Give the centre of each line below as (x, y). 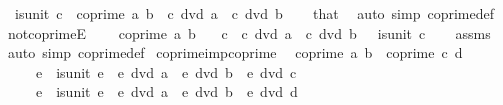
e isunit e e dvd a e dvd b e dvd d (166, 91)
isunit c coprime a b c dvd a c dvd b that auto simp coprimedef (254, 13)
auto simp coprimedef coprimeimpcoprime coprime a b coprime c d (235, 52)
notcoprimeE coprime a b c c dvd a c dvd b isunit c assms (249, 32)
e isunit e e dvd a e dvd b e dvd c (166, 71)
